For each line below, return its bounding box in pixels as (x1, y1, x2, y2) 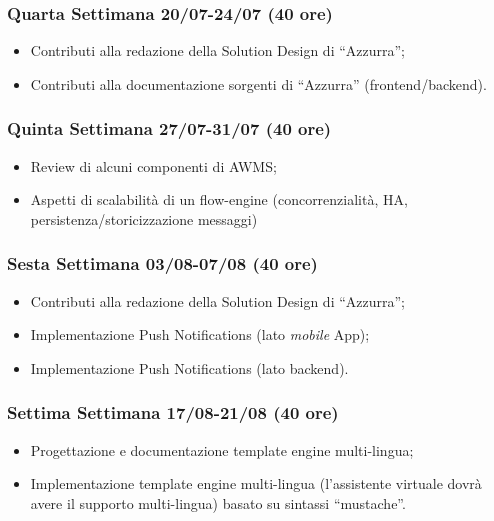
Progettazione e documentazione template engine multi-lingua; (30, 439, 414, 460)
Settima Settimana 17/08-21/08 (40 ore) (7, 400, 339, 425)
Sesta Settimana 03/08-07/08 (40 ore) (7, 251, 318, 276)
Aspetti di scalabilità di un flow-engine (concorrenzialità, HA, (30, 189, 408, 210)
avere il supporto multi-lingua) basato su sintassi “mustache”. (30, 492, 406, 513)
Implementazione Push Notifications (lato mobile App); (30, 324, 370, 345)
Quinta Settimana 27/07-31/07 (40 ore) (7, 116, 332, 141)
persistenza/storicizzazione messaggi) (30, 208, 258, 229)
